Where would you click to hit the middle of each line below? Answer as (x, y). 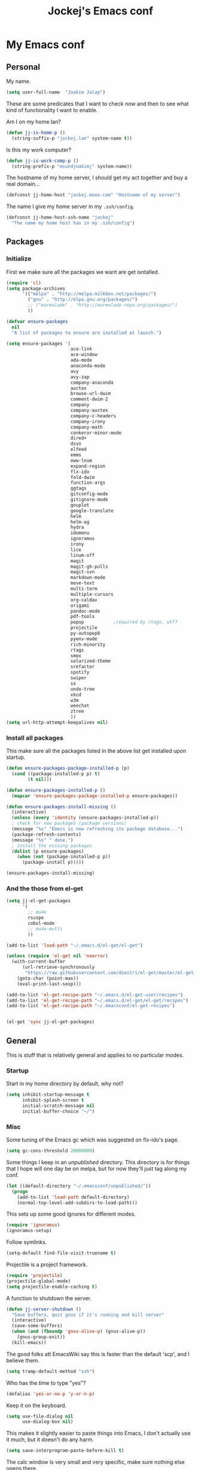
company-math (86, 427)
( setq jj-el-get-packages (38, 901)
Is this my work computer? (39, 150)
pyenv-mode (84, 639)
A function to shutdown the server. (49, 1298)
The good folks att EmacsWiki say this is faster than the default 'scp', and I (98, 1354)
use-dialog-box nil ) (48, 1422)
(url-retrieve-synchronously (58, 967)
